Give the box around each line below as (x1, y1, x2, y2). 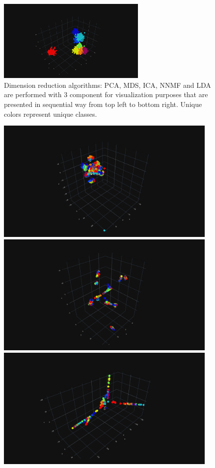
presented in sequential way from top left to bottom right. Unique (4, 99, 202, 109)
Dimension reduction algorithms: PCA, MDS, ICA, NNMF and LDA (4, 79, 211, 90)
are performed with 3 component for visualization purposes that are (4, 89, 208, 100)
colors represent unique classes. (4, 108, 97, 119)
